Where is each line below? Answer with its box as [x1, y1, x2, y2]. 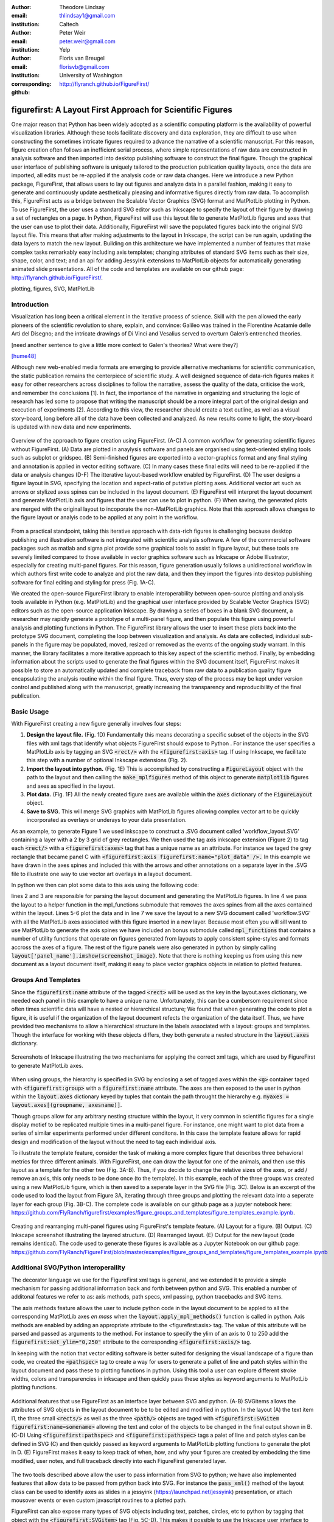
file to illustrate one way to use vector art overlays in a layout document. [11, 870, 192, 877]
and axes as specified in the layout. [26, 782, 115, 790]
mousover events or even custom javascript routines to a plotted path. [11, 1496, 187, 1504]
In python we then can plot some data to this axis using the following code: [11, 881, 199, 888]
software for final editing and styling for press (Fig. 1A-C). [11, 578, 156, 586]
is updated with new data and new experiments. [11, 423, 132, 430]
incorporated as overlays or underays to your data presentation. [26, 816, 187, 824]
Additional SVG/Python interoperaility [11, 1263, 126, 1272]
